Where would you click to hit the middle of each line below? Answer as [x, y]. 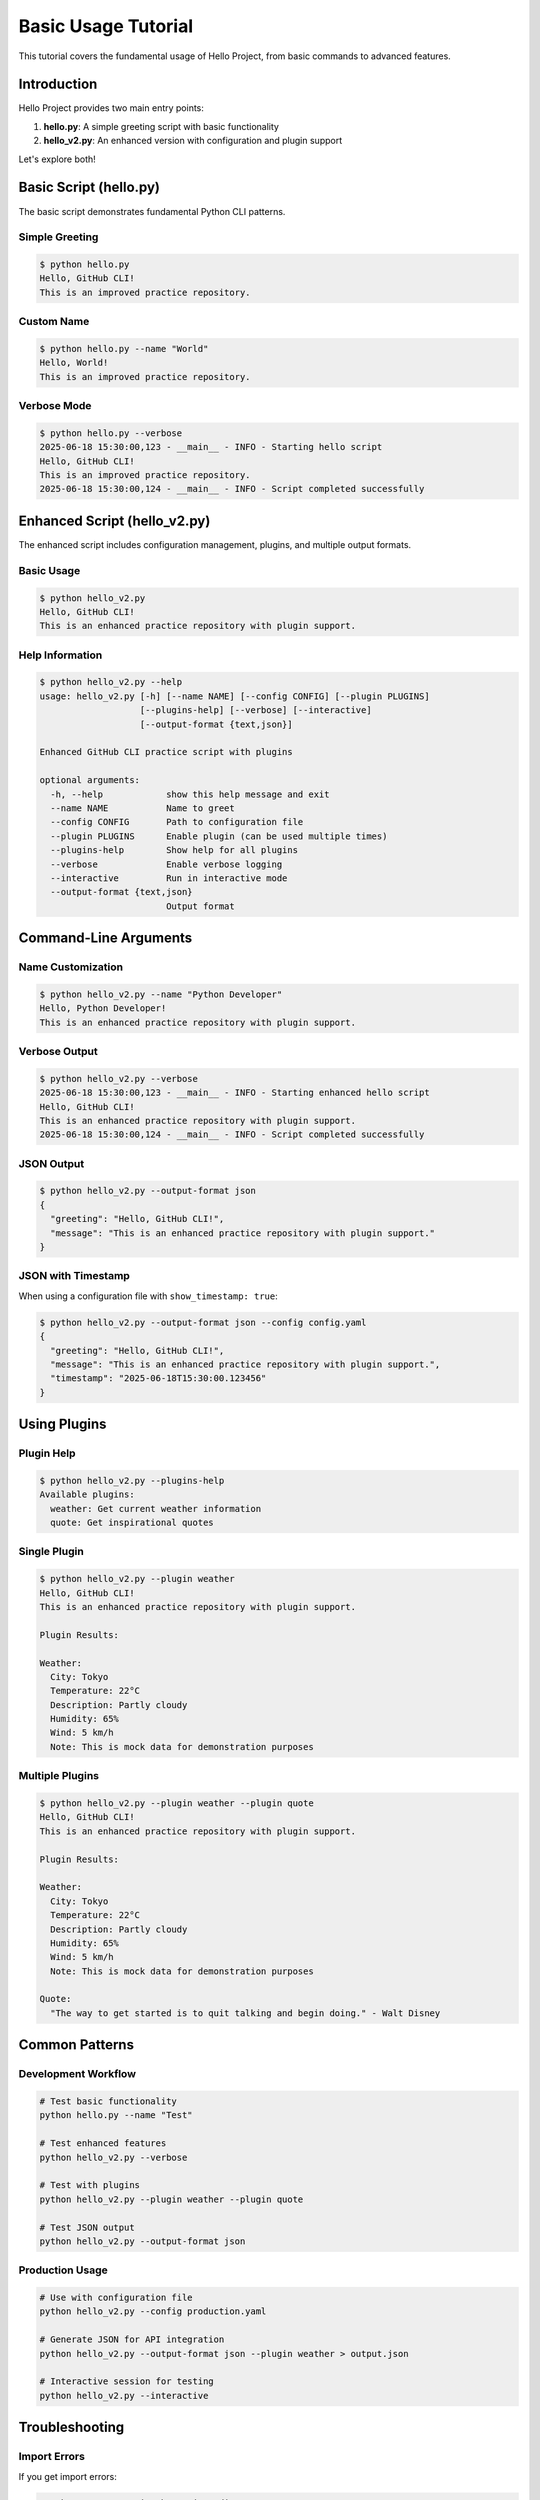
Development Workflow [77, 2074]
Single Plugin [51, 1552]
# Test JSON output [87, 2227]
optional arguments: [89, 780]
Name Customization [71, 967]
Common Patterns [76, 2045]
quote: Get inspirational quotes [132, 1523]
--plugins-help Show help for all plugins [174, 850]
